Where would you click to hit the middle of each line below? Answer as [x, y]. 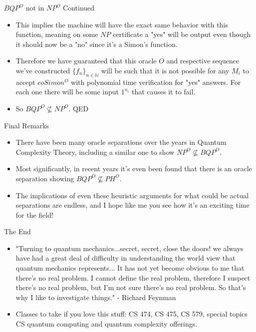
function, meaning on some [57, 34]
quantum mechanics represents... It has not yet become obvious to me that [130, 268]
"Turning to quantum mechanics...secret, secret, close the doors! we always [129, 248]
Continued [79, 7]
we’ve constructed [43, 70]
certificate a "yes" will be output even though [182, 34]
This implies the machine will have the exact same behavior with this [122, 24]
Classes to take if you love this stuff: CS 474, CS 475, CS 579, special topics [131, 314]
